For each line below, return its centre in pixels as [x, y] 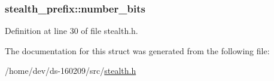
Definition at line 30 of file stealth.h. [71, 31]
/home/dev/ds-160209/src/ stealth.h [71, 71]
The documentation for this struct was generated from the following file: [137, 50]
